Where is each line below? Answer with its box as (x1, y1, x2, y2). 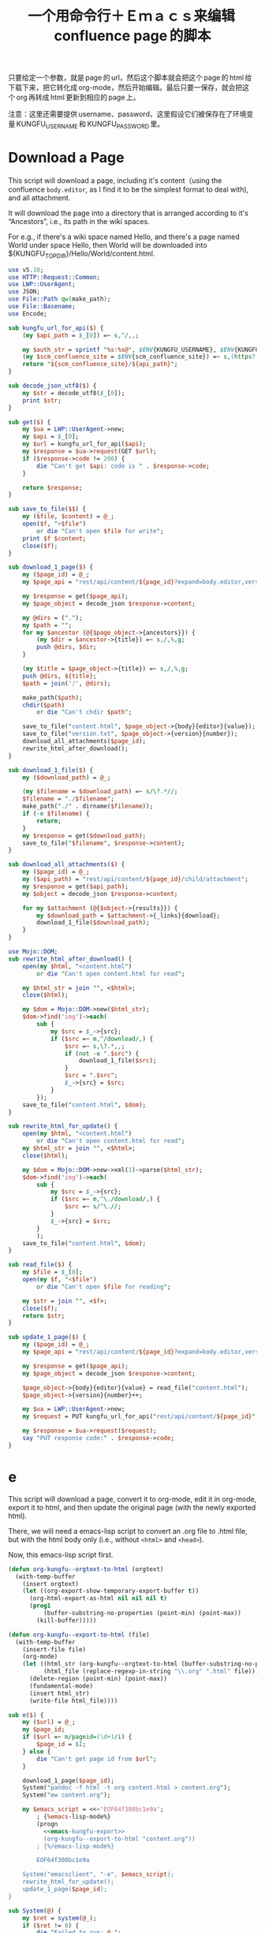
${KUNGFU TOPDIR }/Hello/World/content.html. (8, 248, 155, 260)
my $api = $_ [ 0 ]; (22, 433, 80, 441)
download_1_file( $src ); (78, 1057, 157, 1065)
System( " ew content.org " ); (22, 1791, 111, 1799)
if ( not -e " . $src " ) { (64, 1050, 140, 1058)
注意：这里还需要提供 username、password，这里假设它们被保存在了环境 (8, 110, 247, 119)
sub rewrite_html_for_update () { (8, 1122, 118, 1130)
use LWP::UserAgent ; (8, 281, 77, 289)
